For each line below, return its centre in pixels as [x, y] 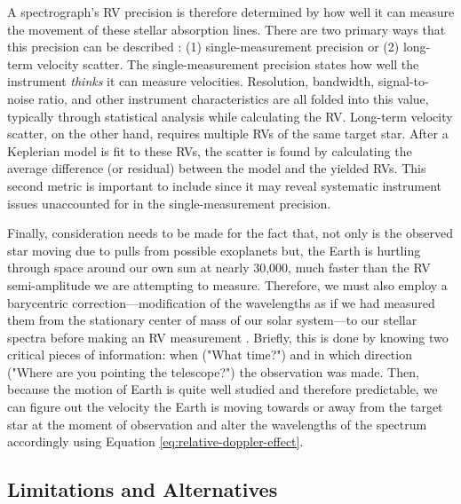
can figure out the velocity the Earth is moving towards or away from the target [225, 407]
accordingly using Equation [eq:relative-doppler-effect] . [155, 441]
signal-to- [403, 81]
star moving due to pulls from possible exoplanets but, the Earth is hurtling [214, 250]
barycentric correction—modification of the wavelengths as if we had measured [221, 302]
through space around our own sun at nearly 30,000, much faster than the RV [219, 268]
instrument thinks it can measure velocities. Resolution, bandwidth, [191, 81]
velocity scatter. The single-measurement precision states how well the [228, 63]
